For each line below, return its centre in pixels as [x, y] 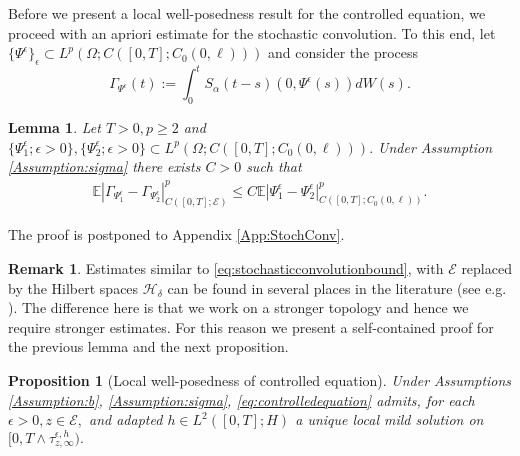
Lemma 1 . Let [54, 127]
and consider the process [343, 52]
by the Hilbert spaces [73, 287]
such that [274, 166]
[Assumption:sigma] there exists [104, 166]
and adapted [126, 419]
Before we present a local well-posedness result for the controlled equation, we [247, 13]
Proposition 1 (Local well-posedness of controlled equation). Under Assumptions [260, 380]
